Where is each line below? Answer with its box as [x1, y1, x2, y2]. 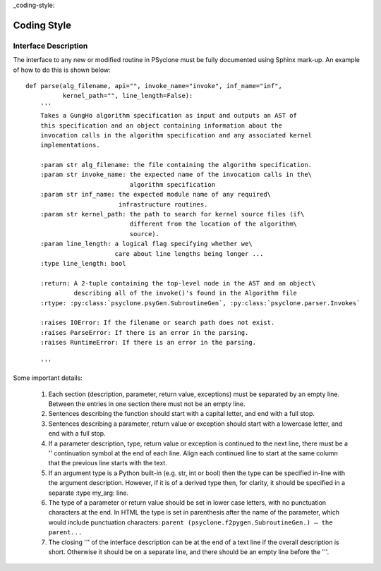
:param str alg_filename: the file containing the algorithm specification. [40, 161, 313, 169]
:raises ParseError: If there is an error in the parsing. [40, 329, 249, 336]
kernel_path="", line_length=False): [62, 92, 193, 100]
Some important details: [13, 374, 83, 382]
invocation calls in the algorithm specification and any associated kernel [40, 131, 313, 139]
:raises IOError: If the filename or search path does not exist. [40, 319, 275, 327]
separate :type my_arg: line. [48, 489, 129, 497]
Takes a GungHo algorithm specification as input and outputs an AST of [40, 111, 298, 120]
